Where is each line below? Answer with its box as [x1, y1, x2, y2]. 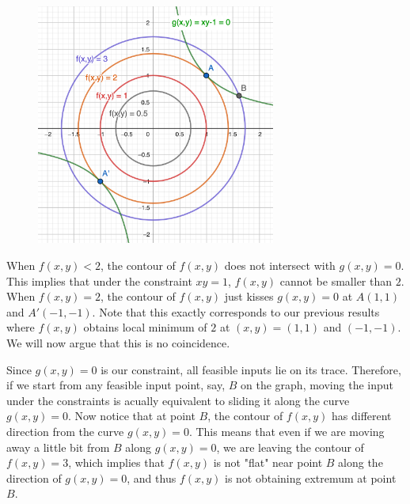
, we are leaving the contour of [216, 438, 364, 455]
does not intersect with [224, 257, 336, 274]
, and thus [127, 469, 177, 486]
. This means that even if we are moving [188, 423, 385, 439]
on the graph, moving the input [241, 377, 393, 393]
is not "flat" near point [213, 454, 323, 471]
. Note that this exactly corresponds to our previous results [92, 303, 380, 320]
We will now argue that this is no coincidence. [6, 334, 230, 351]
